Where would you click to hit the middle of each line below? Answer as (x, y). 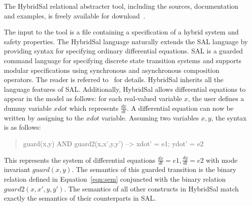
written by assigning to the (44, 117)
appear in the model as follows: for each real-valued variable (93, 98)
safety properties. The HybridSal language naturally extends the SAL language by (126, 41)
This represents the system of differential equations (80, 160)
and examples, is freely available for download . (75, 15)
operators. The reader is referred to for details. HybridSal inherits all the (114, 79)
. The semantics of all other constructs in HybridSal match (151, 188)
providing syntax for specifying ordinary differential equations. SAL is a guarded (124, 51)
